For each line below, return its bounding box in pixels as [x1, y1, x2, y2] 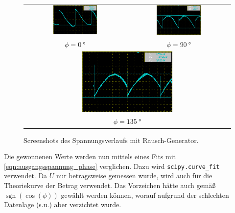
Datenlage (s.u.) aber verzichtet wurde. [4, 199, 121, 210]
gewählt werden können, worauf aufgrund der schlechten [61, 189, 229, 200]
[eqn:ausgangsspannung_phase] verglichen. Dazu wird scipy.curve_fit [4, 161, 220, 171]
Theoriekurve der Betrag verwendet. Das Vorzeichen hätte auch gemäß [4, 180, 216, 190]
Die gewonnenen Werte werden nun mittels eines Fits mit [4, 151, 176, 162]
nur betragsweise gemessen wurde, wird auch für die [56, 170, 212, 181]
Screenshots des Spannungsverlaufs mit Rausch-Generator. [23, 135, 199, 145]
